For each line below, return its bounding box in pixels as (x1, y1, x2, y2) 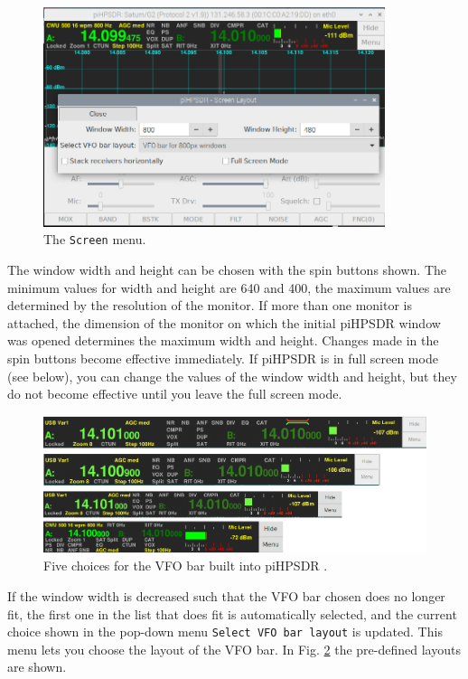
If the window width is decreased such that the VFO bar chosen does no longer (7, 586, 445, 605)
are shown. (7, 657, 67, 676)
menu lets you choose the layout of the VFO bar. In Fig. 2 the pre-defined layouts (7, 639, 461, 658)
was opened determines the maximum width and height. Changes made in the (7, 331, 439, 350)
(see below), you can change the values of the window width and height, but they (7, 366, 457, 385)
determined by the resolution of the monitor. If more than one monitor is (7, 296, 412, 315)
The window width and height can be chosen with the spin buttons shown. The (7, 259, 447, 278)
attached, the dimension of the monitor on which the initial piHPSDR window (7, 313, 441, 332)
